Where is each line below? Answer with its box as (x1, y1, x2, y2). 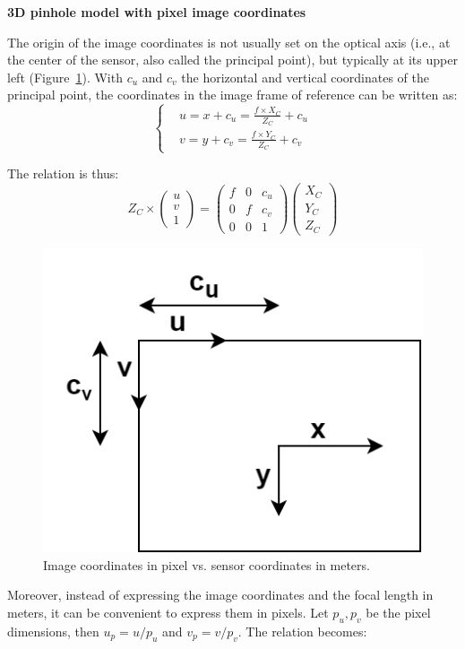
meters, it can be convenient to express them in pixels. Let (7, 602, 329, 621)
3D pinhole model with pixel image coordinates (7, 3, 306, 21)
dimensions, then (7, 621, 99, 640)
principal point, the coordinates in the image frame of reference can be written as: (7, 85, 458, 104)
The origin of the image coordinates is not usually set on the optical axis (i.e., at (7, 32, 451, 51)
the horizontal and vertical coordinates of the (181, 67, 429, 86)
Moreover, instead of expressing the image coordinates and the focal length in (7, 585, 434, 604)
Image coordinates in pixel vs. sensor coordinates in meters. (43, 555, 370, 574)
